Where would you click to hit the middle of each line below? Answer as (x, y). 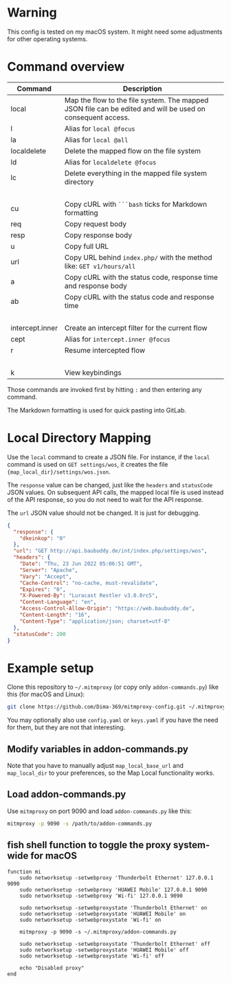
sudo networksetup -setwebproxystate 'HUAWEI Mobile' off (104, 950)
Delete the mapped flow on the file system (133, 151)
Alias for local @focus (100, 129)
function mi (24, 872)
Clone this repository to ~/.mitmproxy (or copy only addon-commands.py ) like (113, 687)
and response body (96, 285)
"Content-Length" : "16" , (55, 615)
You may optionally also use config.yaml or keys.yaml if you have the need (113, 720)
